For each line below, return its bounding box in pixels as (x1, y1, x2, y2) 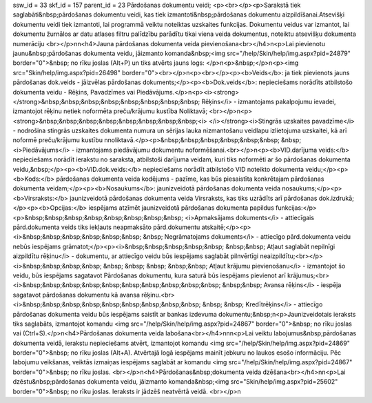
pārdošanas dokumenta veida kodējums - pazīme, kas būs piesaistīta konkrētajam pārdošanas (56, 175, 324, 183)
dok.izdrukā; (318, 194, 354, 202)
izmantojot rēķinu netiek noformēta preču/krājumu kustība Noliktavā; (12, 107, 208, 115)
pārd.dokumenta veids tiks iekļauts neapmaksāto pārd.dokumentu (12, 223, 200, 231)
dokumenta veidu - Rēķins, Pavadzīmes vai (12, 88, 136, 96)
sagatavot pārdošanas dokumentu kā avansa (12, 291, 141, 299)
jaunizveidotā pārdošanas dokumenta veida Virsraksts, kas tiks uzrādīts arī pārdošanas (69, 194, 318, 202)
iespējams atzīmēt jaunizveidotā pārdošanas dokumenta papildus (88, 204, 275, 212)
